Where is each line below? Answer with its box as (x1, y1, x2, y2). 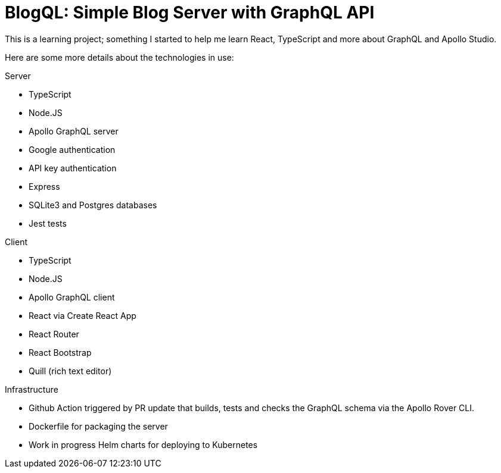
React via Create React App (29, 310, 136, 321)
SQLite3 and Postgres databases (29, 199, 157, 210)
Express (29, 181, 60, 192)
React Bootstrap (29, 347, 92, 358)
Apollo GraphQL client (29, 292, 115, 302)
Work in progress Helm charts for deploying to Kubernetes (29, 439, 258, 450)
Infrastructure (5, 384, 58, 394)
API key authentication (29, 162, 117, 173)
